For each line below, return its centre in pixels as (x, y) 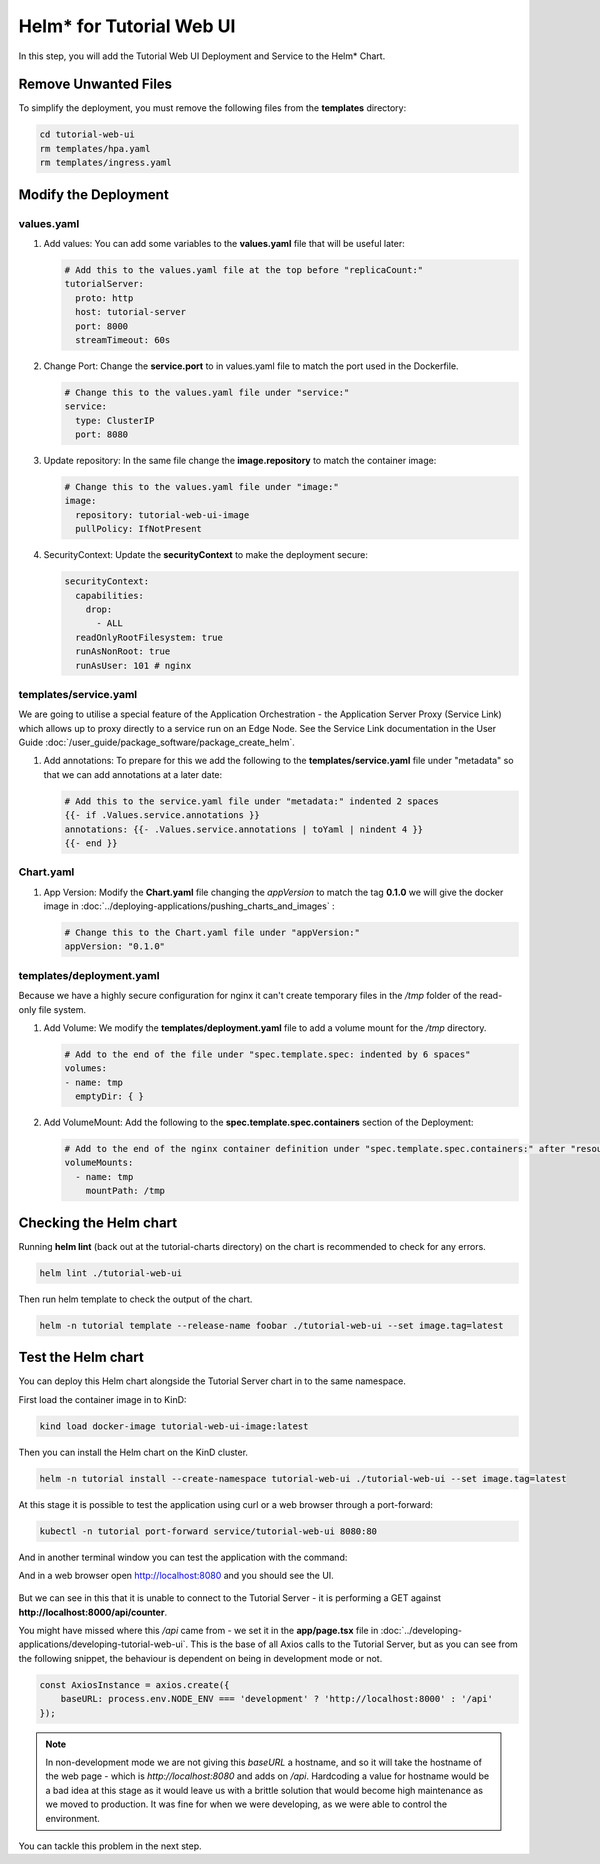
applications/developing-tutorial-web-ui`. (103, 1644)
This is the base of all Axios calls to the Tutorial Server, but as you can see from (354, 1644)
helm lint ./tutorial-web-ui (111, 1273)
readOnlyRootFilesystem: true (149, 637)
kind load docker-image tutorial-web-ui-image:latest (174, 1426)
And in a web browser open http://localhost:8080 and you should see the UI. (176, 1575)
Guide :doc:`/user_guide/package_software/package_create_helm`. (156, 742)
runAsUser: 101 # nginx (133, 665)
